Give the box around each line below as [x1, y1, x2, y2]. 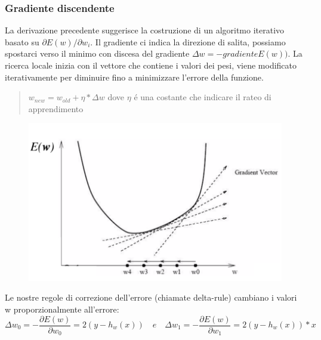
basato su [5, 35, 39, 48]
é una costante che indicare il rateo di [134, 91, 271, 103]
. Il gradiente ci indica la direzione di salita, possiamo [90, 35, 286, 48]
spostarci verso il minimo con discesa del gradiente [5, 47, 190, 60]
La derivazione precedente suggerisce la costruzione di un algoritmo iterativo [5, 24, 285, 36]
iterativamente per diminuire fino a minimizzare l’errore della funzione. [5, 70, 264, 83]
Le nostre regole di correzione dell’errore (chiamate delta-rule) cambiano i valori [5, 291, 297, 304]
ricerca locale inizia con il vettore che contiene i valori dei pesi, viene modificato [5, 59, 297, 71]
